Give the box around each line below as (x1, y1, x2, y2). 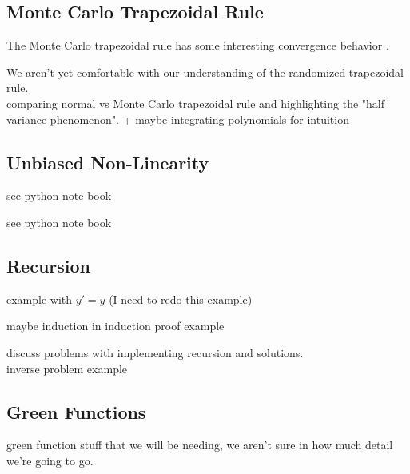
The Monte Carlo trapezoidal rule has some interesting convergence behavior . (6, 37, 389, 54)
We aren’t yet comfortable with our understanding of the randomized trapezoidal (6, 63, 404, 80)
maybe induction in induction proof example (6, 317, 225, 334)
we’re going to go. (6, 452, 94, 468)
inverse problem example (6, 360, 128, 376)
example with (6, 290, 73, 307)
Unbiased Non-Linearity (6, 149, 209, 174)
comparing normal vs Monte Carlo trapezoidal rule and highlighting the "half (6, 94, 385, 111)
